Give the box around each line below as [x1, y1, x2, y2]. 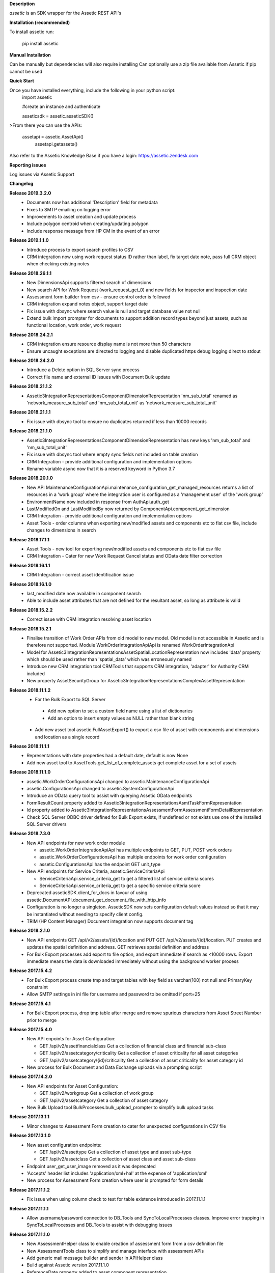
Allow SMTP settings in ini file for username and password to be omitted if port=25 [26, 991, 201, 998]
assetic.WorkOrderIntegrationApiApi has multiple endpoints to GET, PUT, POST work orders [39, 847, 232, 853]
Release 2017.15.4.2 [9, 967, 52, 974]
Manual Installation [9, 51, 51, 58]
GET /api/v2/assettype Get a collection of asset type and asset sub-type [39, 1149, 192, 1155]
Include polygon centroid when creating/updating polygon [26, 220, 149, 227]
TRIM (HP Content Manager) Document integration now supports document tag [26, 918, 194, 924]
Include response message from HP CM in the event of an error [26, 228, 160, 234]
